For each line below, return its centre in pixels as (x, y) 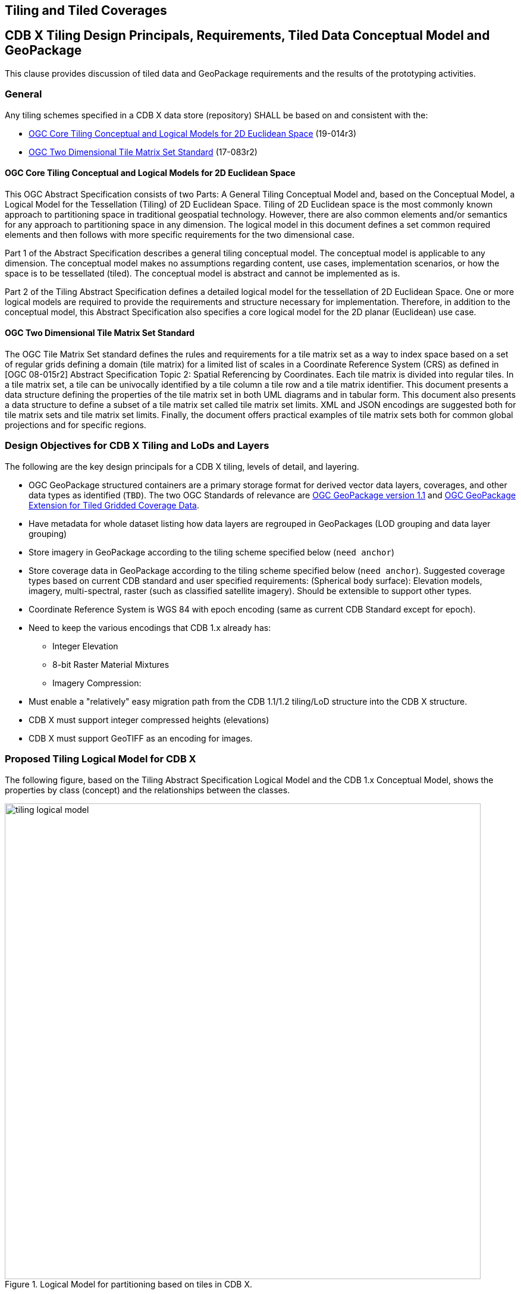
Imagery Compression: (97, 683)
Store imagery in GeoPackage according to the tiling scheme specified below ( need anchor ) (212, 552)
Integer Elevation (85, 646)
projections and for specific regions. (76, 425)
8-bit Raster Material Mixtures (111, 664)
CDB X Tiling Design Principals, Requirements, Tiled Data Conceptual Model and (247, 36)
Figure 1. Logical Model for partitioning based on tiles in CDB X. (128, 1284)
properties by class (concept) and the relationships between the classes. (147, 790)
